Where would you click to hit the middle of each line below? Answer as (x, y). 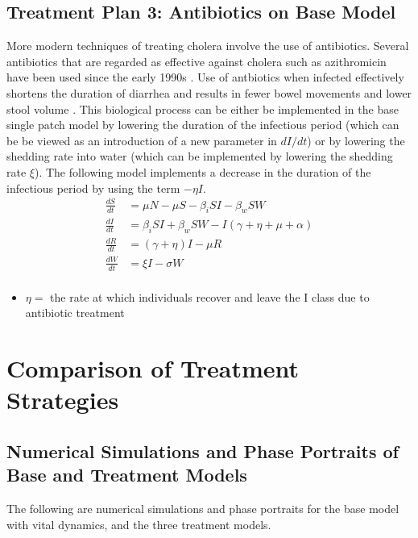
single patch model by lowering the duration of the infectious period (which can (203, 125)
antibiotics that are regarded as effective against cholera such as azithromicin (197, 61)
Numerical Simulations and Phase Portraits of (203, 450)
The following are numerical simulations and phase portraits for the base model (203, 508)
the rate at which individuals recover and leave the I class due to (210, 296)
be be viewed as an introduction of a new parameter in (142, 140)
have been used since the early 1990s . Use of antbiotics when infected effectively (205, 77)
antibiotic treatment (75, 313)
